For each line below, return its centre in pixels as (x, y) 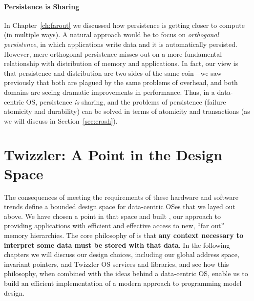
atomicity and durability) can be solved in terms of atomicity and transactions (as (127, 111)
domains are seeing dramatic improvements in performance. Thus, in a (109, 92)
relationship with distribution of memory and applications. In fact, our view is (121, 63)
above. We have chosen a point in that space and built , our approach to (112, 216)
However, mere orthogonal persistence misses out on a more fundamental (113, 54)
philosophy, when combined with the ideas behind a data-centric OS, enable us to (126, 273)
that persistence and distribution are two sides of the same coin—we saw (113, 73)
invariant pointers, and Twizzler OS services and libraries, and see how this (116, 264)
